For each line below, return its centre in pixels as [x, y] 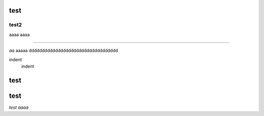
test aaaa [19, 107]
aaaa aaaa [19, 35]
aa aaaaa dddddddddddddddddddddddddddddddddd [64, 51]
